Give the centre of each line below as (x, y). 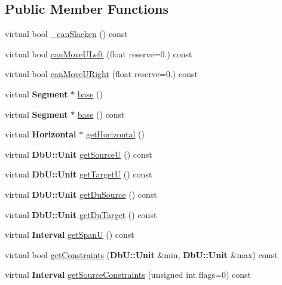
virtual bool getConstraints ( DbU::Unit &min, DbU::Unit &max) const (141, 254)
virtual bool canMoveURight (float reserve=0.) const (101, 74)
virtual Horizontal (41, 134)
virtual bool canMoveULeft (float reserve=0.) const (99, 53)
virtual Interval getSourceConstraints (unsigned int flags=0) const (128, 275)
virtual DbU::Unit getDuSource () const (81, 194)
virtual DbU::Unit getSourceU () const (79, 154)
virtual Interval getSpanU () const (70, 235)
